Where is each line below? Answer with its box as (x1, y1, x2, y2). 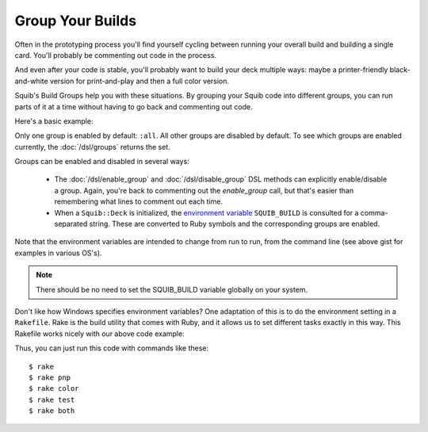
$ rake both (29, 407, 75, 415)
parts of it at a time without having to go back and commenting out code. (14, 101, 253, 111)
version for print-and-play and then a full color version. (49, 76, 230, 86)
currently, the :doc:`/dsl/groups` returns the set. (14, 142, 170, 151)
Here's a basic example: (14, 116, 94, 126)
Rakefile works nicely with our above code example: (14, 329, 185, 338)
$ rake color (29, 384, 79, 393)
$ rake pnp (29, 373, 71, 382)
